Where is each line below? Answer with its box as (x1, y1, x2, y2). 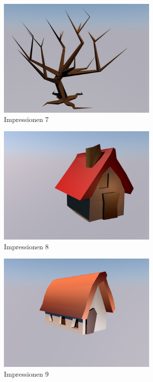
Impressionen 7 (4, 114, 49, 124)
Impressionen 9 (4, 368, 49, 379)
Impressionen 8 (4, 241, 49, 251)
